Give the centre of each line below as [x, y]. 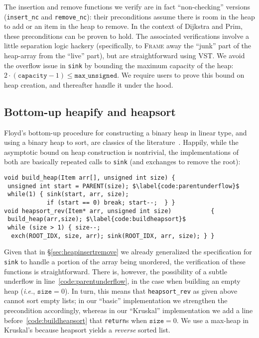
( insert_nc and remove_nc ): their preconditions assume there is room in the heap [129, 16]
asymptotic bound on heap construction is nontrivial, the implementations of [121, 152]
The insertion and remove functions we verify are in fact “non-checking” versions [127, 6]
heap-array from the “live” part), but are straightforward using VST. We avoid [125, 56]
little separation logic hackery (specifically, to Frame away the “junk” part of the [128, 46]
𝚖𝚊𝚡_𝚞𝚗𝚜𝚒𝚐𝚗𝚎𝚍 [96, 76]
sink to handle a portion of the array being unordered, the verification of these [125, 261]
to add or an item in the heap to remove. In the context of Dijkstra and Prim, [123, 26]
